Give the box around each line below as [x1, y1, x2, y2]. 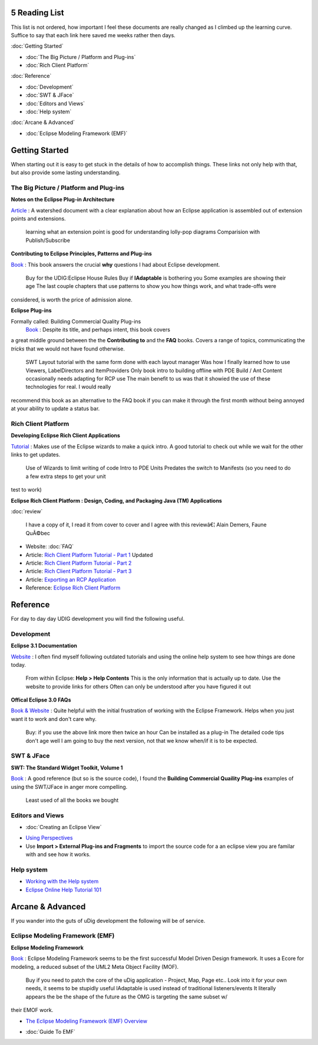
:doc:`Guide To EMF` [25, 1028, 76, 1035]
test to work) [11, 486, 42, 493]
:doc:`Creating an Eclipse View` [25, 824, 102, 831]
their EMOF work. [11, 1007, 54, 1014]
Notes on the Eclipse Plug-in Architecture [11, 196, 115, 203]
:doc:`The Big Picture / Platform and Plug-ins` [25, 53, 136, 60]
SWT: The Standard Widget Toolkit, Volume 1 [11, 764, 123, 771]
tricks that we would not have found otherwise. [11, 345, 125, 352]
